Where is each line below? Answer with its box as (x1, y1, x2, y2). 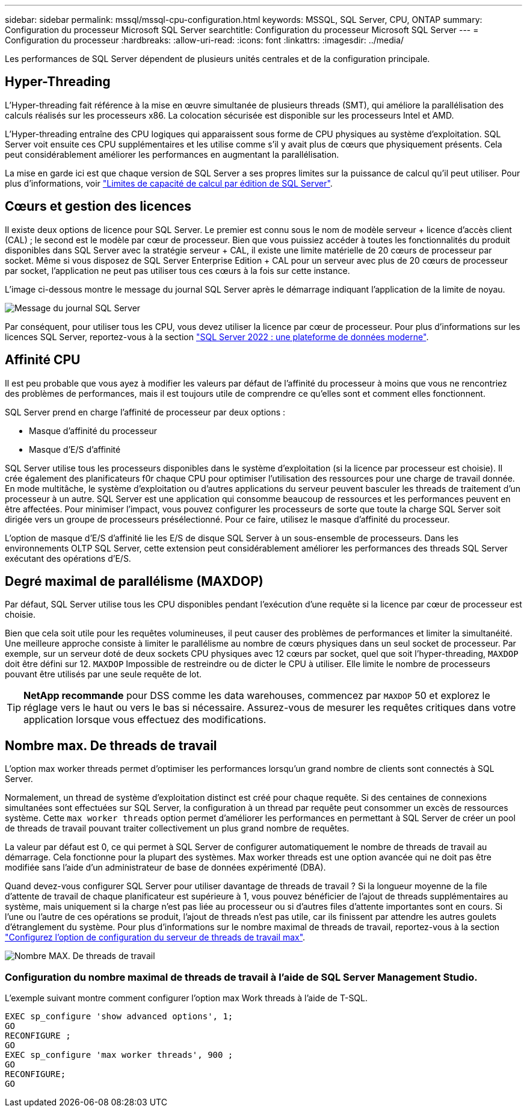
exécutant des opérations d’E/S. (5, 553, 131, 564)
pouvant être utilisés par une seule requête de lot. (5, 669, 202, 680)
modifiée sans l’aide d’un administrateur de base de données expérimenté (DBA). (5, 862, 326, 873)
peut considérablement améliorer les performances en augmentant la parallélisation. (5, 149, 339, 160)
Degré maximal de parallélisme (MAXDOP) (5, 573, 263, 589)
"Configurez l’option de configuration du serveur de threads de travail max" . (5, 932, 306, 943)
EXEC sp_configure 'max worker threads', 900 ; (5, 1049, 233, 1060)
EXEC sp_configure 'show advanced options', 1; (5, 1011, 233, 1021)
